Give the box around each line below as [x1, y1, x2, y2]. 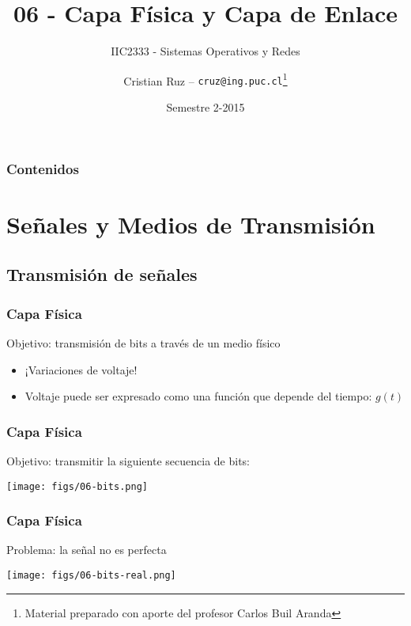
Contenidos [6, 158, 79, 178]
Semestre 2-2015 [166, 99, 245, 116]
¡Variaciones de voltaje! [25, 361, 138, 377]
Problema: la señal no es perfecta [6, 541, 167, 558]
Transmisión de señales [6, 262, 198, 286]
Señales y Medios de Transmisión [6, 207, 375, 240]
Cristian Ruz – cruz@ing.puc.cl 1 [123, 70, 288, 89]
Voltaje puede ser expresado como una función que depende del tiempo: [25, 388, 372, 404]
